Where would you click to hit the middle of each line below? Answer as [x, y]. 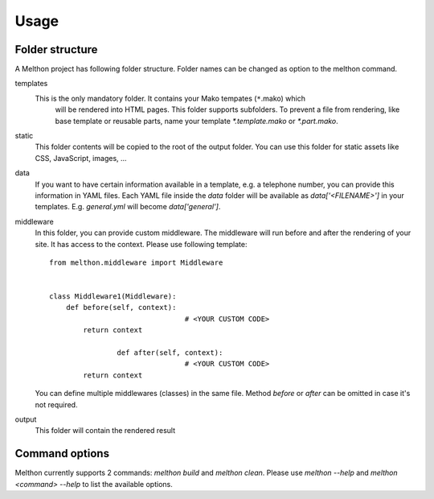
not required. [56, 404]
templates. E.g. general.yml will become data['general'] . [128, 207]
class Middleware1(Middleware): [113, 297]
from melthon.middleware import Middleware [136, 262]
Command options [62, 454]
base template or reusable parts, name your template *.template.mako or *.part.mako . [197, 121]
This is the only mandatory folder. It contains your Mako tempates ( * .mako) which [170, 98]
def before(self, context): [121, 307]
